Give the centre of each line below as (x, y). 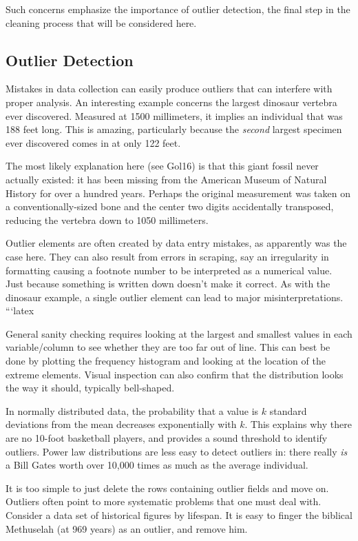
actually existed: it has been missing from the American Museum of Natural (166, 179)
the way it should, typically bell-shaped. (90, 388)
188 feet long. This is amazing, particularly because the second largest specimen (174, 129)
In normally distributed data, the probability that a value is (132, 410)
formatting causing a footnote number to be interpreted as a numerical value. (169, 270)
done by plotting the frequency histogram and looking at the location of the (166, 361)
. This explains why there (298, 424)
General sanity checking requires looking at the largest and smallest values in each (179, 333)
